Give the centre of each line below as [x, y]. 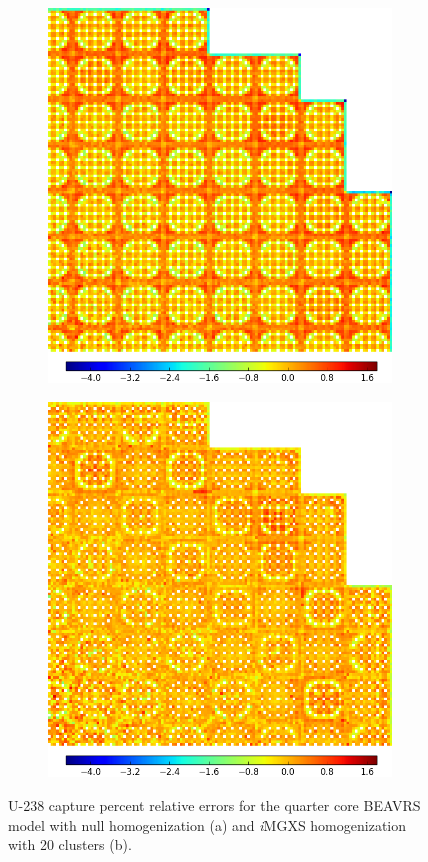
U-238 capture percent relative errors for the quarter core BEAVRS [214, 804]
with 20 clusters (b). [70, 844]
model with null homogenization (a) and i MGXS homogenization [207, 824]
